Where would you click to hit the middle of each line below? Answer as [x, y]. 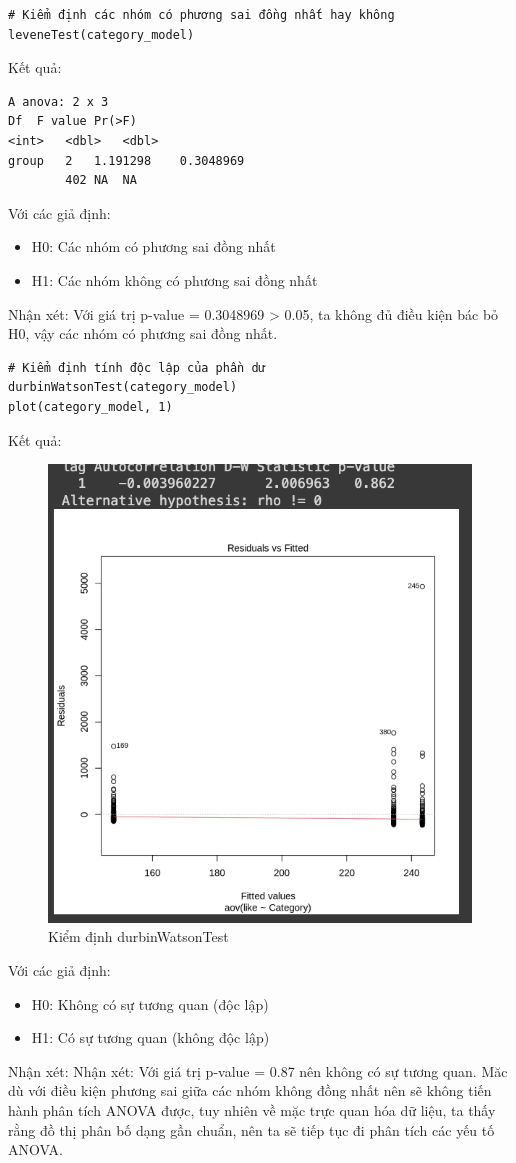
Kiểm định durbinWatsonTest [138, 936]
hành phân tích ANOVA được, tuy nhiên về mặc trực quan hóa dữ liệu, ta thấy [252, 1109]
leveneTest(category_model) [101, 34]
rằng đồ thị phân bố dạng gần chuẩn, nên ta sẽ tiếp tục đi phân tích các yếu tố [251, 1129]
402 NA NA [101, 180]
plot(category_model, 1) [90, 406]
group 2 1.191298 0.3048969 [126, 160]
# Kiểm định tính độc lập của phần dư [137, 367]
